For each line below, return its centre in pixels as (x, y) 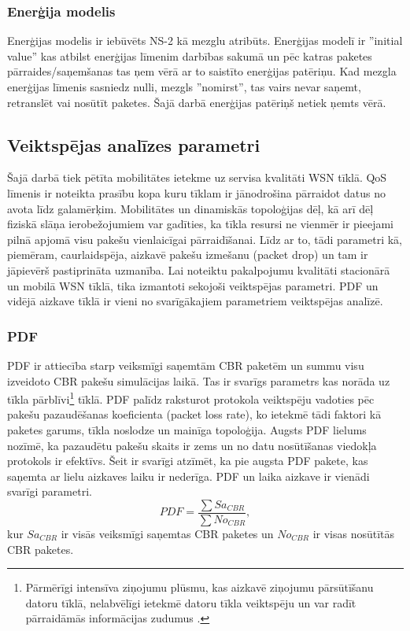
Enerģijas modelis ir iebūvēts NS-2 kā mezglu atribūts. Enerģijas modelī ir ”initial (205, 41)
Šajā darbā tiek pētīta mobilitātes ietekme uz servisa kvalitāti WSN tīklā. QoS (197, 177)
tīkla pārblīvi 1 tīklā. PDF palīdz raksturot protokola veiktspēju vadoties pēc (191, 398)
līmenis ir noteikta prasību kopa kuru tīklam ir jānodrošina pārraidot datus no (196, 192)
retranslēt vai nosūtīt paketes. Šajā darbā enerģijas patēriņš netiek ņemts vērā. (197, 102)
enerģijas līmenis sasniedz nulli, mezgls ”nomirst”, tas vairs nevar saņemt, (184, 87)
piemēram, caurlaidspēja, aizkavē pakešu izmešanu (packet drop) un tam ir (188, 255)
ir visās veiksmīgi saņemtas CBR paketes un (167, 534)
